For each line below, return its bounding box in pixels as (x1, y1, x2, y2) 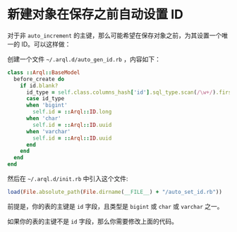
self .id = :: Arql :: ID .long (32, 109, 112, 116)
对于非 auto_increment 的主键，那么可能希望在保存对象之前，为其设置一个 (7, 31, 222, 39)
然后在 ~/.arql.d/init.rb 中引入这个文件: (7, 174, 128, 183)
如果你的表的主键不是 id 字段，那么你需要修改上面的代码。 (7, 216, 178, 226)
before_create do (13, 75, 65, 83)
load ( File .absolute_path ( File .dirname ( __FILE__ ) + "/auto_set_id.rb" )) (7, 188, 222, 196)
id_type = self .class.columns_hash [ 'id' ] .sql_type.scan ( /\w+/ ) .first (25, 89, 235, 96)
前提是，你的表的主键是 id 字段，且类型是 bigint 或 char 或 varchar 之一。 (7, 202, 224, 210)
